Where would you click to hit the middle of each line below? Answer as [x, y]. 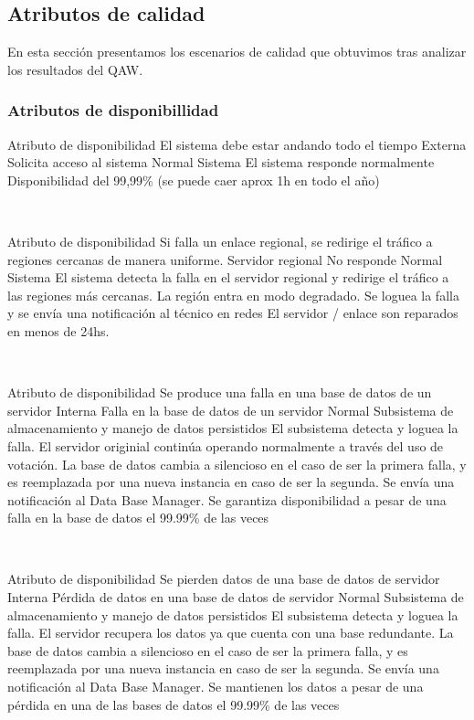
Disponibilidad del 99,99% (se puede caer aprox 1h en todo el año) [194, 180]
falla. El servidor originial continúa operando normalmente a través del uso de [226, 445]
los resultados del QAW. [75, 69]
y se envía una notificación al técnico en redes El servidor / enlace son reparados [233, 313]
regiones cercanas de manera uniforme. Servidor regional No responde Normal [225, 259]
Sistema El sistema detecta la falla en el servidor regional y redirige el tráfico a [228, 277]
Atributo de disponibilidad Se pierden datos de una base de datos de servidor [224, 579]
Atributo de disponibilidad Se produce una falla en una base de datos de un [220, 392]
